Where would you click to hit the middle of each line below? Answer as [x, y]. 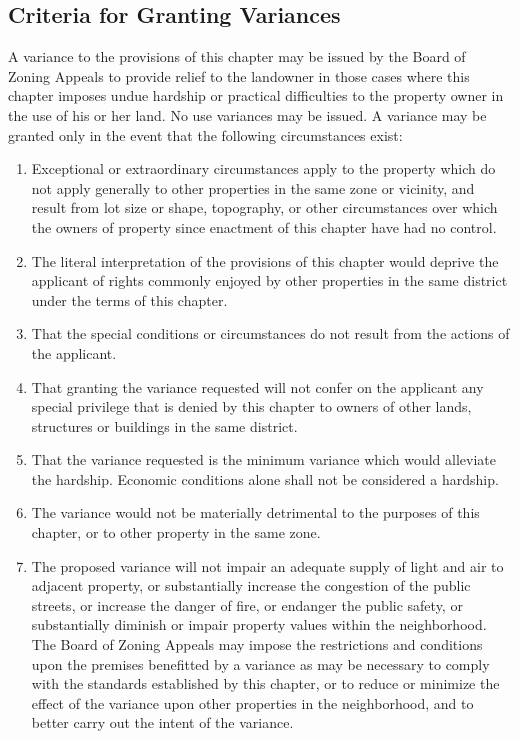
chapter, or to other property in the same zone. [176, 532]
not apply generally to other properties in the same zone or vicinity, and [253, 187]
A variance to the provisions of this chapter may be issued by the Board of [237, 56]
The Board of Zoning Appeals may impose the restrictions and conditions [257, 644]
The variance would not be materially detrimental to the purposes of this [255, 512]
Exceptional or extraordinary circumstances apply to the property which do [263, 168]
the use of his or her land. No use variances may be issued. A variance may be [247, 114]
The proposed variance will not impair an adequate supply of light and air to [267, 565]
